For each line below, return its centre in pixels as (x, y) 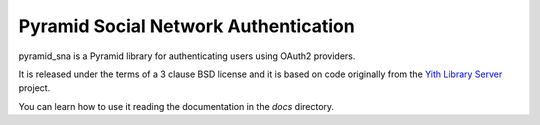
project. (34, 88)
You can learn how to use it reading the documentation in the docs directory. (176, 106)
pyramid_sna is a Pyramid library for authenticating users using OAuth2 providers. (187, 56)
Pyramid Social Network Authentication (186, 26)
